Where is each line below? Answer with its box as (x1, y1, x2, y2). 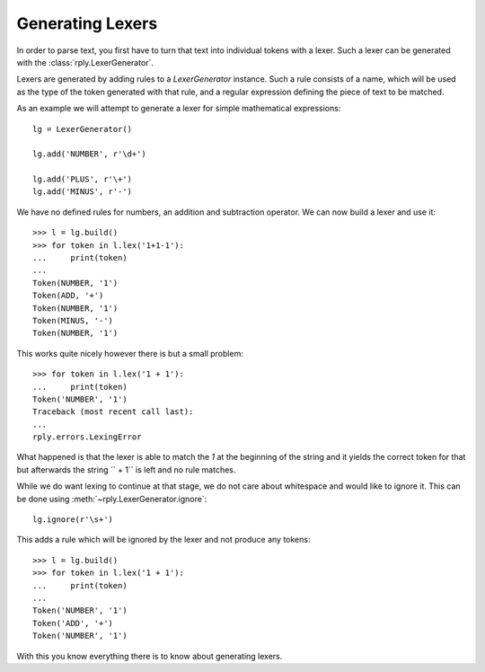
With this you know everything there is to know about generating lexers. (16, 650, 283, 661)
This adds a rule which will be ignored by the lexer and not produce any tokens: (16, 535, 311, 545)
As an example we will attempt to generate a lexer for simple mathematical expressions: (16, 103, 341, 114)
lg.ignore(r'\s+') (32, 515, 114, 525)
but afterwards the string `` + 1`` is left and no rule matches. (16, 464, 236, 475)
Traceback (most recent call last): (32, 407, 194, 417)
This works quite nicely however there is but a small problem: (16, 348, 244, 358)
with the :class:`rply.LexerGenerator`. (16, 57, 154, 67)
